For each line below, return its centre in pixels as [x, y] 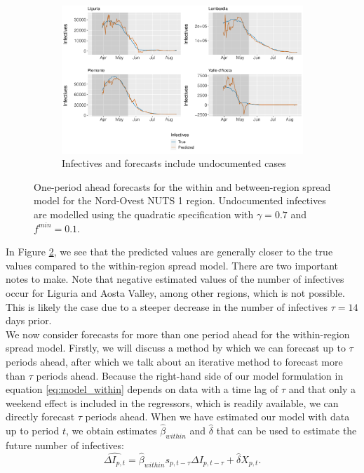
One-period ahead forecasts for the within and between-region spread [182, 186]
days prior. [29, 320]
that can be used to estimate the [287, 431]
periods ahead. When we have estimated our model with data [217, 417]
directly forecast [40, 417]
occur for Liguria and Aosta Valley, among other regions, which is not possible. [175, 292]
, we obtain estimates [112, 431]
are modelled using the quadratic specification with [144, 214]
